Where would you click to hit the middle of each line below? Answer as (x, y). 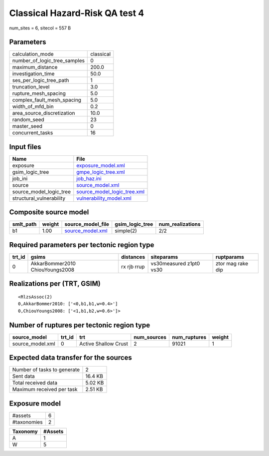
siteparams (164, 257)
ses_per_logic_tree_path (41, 80)
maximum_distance (35, 67)
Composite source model (49, 212)
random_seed (28, 120)
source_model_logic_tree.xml (110, 191)
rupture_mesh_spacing (39, 93)
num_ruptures (189, 337)
